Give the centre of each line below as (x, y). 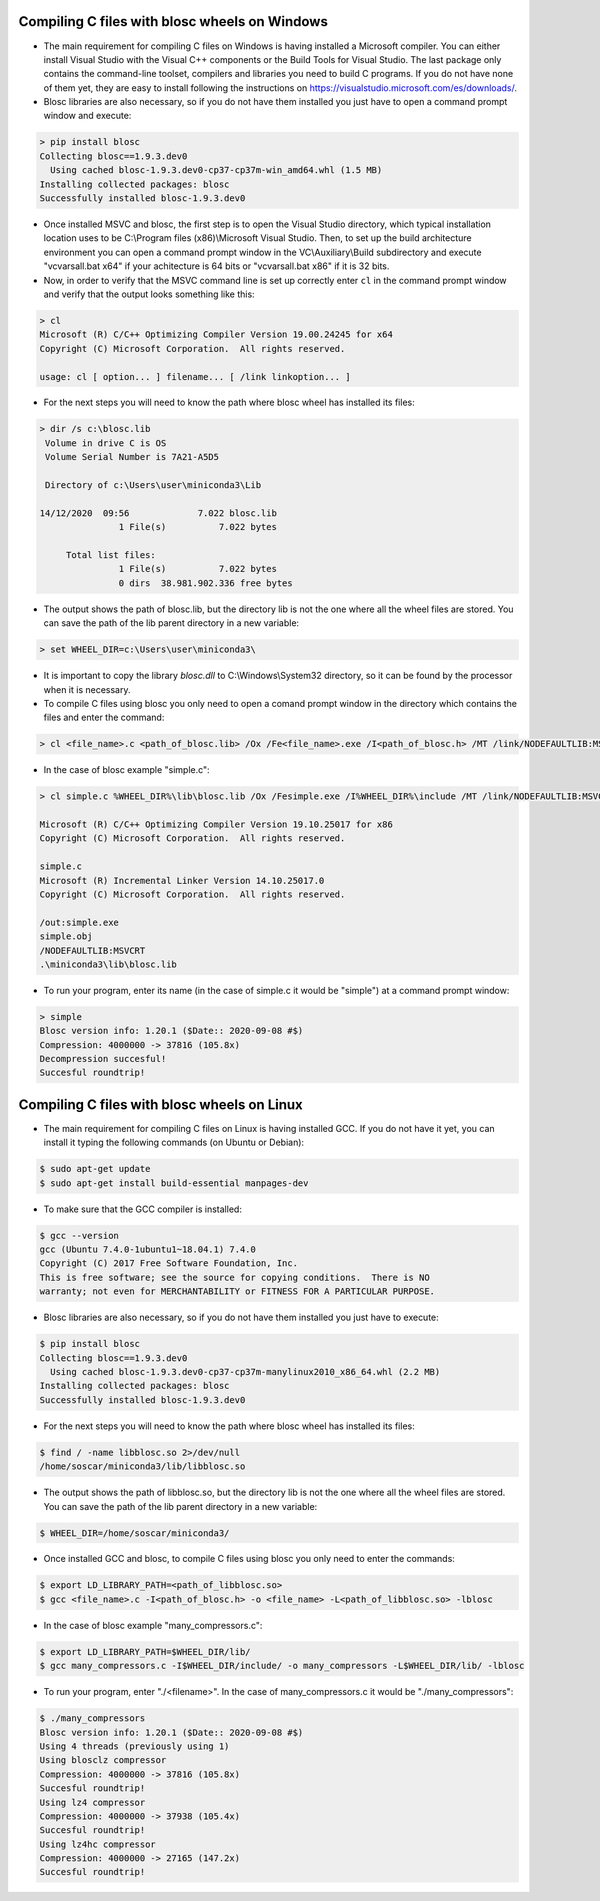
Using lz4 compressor (92, 1802)
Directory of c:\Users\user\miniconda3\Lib (153, 485)
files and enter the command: (104, 717)
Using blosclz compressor (103, 1760)
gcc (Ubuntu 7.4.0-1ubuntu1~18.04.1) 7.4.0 (148, 1249)
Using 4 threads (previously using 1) (134, 1746)
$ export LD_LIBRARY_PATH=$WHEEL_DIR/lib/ (145, 1651)
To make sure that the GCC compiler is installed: (142, 1209)
